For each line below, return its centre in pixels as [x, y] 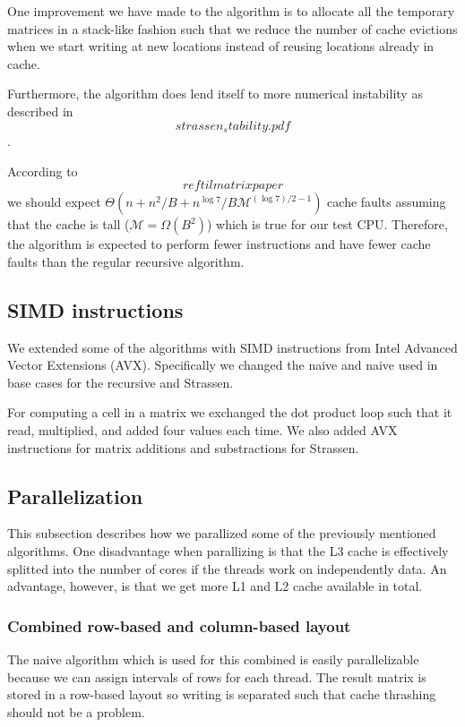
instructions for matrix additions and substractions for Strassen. [183, 447]
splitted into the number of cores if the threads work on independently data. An [227, 568]
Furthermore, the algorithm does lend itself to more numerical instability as [215, 94]
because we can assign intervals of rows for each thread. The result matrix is [217, 676]
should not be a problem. [76, 711]
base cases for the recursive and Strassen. [121, 382]
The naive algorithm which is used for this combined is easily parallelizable [213, 659]
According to [43, 171]
